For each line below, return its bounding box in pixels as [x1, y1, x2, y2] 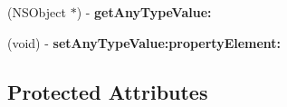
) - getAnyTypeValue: [76, 3, 212, 21]
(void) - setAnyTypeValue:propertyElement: [7, 33, 282, 52]
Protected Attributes [7, 77, 208, 105]
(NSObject [7, 3, 66, 21]
